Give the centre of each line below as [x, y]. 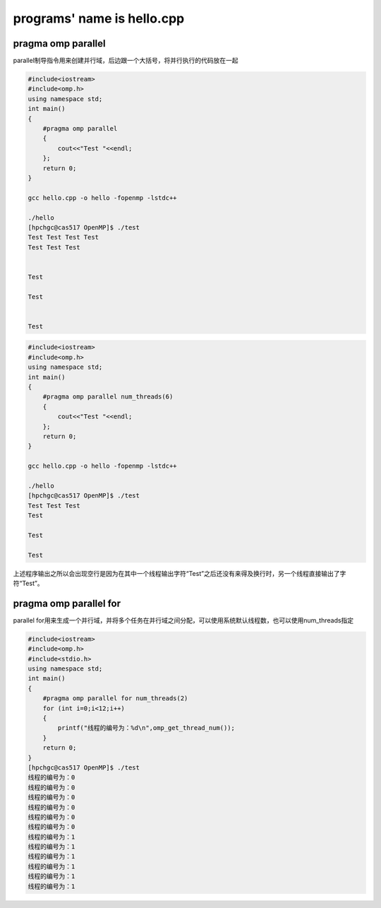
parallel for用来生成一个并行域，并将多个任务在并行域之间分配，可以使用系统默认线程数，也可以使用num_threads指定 [183, 620]
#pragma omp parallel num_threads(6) [108, 397]
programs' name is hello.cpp [99, 18]
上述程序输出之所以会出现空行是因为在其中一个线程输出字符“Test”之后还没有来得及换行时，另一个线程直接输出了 [176, 573]
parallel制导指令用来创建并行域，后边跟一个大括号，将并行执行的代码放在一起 [126, 61]
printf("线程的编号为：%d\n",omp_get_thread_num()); [146, 728]
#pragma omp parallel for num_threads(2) [115, 698]
